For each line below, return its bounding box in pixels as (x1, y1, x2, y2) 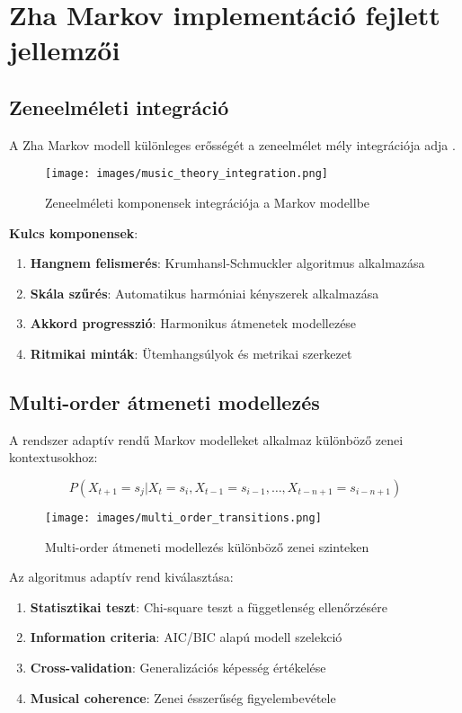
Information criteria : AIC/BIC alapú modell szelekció (30, 628, 342, 646)
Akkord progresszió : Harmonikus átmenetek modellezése (30, 314, 357, 333)
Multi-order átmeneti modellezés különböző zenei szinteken (45, 537, 369, 556)
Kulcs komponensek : (9, 223, 138, 242)
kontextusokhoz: (9, 448, 98, 467)
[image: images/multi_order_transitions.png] (45, 511, 322, 524)
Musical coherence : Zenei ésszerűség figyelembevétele (30, 688, 336, 707)
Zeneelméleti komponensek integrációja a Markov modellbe (45, 193, 370, 212)
